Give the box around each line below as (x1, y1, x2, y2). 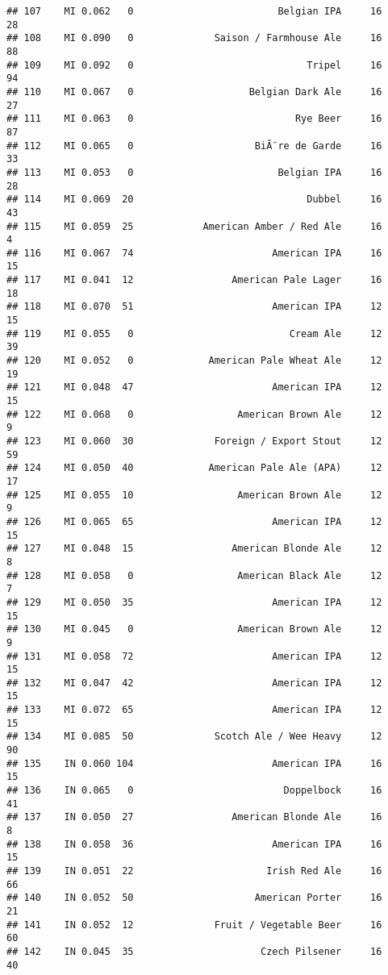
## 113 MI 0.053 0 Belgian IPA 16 (6, 166, 382, 178)
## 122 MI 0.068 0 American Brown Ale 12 (6, 408, 382, 420)
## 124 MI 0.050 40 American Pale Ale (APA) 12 (6, 462, 382, 474)
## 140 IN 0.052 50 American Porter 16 (6, 892, 382, 904)
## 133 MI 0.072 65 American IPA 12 (6, 704, 382, 716)
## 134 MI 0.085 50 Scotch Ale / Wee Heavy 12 (6, 731, 382, 743)
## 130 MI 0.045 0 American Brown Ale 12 (6, 623, 382, 635)
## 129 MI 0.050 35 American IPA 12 (6, 596, 382, 608)
